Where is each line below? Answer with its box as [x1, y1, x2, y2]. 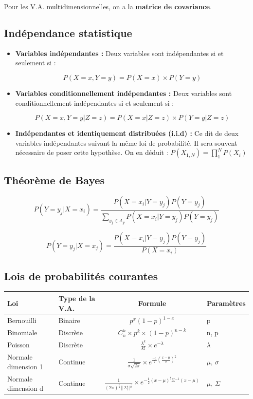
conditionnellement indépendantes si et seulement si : [15, 97, 174, 108]
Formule [138, 298, 166, 308]
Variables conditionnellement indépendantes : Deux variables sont [15, 88, 232, 98]
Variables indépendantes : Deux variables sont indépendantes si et [15, 48, 224, 58]
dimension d [7, 383, 43, 393]
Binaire [58, 315, 80, 325]
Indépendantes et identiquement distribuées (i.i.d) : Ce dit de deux [15, 128, 239, 138]
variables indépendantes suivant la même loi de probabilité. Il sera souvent [15, 137, 237, 148]
